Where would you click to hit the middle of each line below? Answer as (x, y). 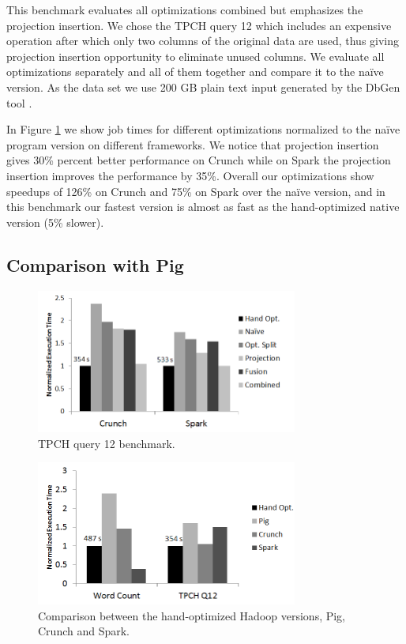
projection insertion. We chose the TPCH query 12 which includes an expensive (199, 25)
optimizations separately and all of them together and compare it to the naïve (195, 72)
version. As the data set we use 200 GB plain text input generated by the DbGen (203, 87)
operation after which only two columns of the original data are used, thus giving (203, 41)
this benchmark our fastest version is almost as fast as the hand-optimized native (203, 207)
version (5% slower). (55, 222)
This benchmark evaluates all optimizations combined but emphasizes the (185, 9)
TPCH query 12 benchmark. (107, 443)
